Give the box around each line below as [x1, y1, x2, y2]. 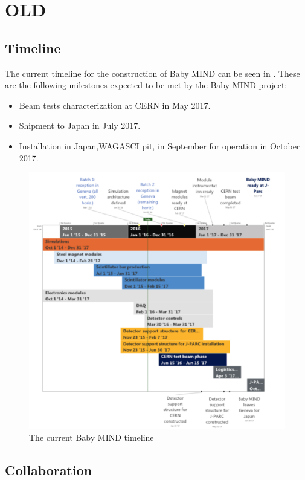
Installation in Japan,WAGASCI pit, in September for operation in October [19, 139, 300, 152]
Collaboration [5, 460, 92, 479]
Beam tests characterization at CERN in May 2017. [19, 99, 211, 111]
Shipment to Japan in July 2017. [19, 119, 141, 132]
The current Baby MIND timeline [29, 430, 154, 443]
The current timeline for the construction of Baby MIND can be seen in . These [5, 66, 300, 79]
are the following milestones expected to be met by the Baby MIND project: [5, 79, 287, 91]
